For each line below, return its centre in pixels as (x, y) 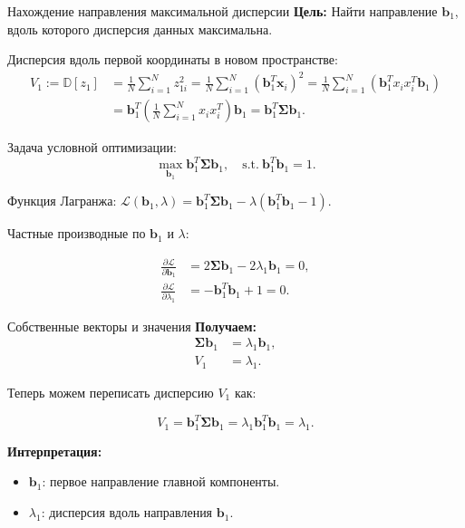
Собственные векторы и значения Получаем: (132, 326)
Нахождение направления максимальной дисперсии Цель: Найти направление (223, 11)
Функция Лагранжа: (62, 201)
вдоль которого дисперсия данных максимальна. (140, 29)
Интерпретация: (55, 451)
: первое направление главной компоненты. (161, 481)
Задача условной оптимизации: (92, 147)
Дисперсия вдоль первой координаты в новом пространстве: (173, 59)
